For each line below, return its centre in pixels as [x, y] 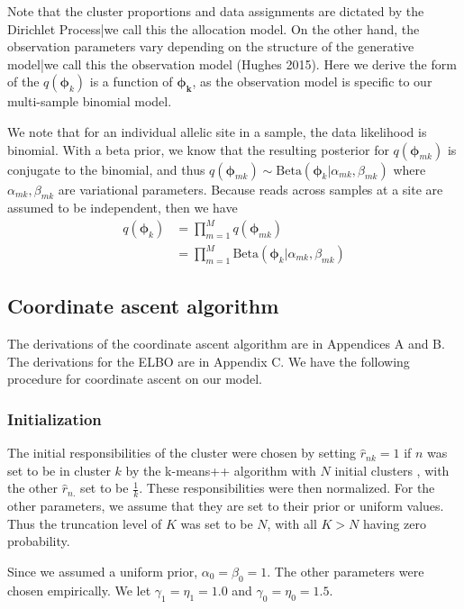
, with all [292, 523]
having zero [395, 523]
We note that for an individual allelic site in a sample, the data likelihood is [217, 131]
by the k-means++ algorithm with [221, 470]
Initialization [55, 418]
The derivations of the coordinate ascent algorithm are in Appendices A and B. [226, 344]
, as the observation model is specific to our [312, 82]
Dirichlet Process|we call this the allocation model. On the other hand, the [214, 28]
